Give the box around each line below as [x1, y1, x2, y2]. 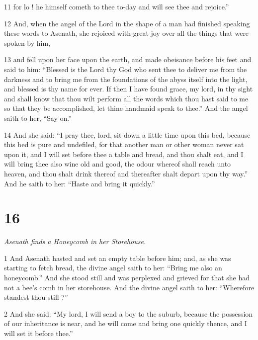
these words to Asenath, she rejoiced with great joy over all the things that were [4, 28, 249, 38]
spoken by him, [4, 37, 51, 48]
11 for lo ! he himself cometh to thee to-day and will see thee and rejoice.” [4, 1, 229, 11]
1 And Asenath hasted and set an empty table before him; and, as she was [4, 253, 231, 263]
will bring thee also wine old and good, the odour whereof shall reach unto [4, 159, 231, 169]
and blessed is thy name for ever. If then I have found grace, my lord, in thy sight [4, 84, 253, 94]
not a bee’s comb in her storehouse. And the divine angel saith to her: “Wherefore [4, 282, 255, 292]
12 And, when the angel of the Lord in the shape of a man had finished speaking [4, 18, 250, 28]
